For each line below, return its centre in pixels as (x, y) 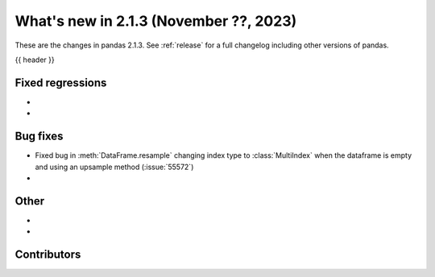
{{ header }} (35, 60)
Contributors (48, 255)
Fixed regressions (61, 83)
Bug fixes (39, 136)
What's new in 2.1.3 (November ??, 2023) (156, 21)
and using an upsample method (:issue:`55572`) (114, 167)
